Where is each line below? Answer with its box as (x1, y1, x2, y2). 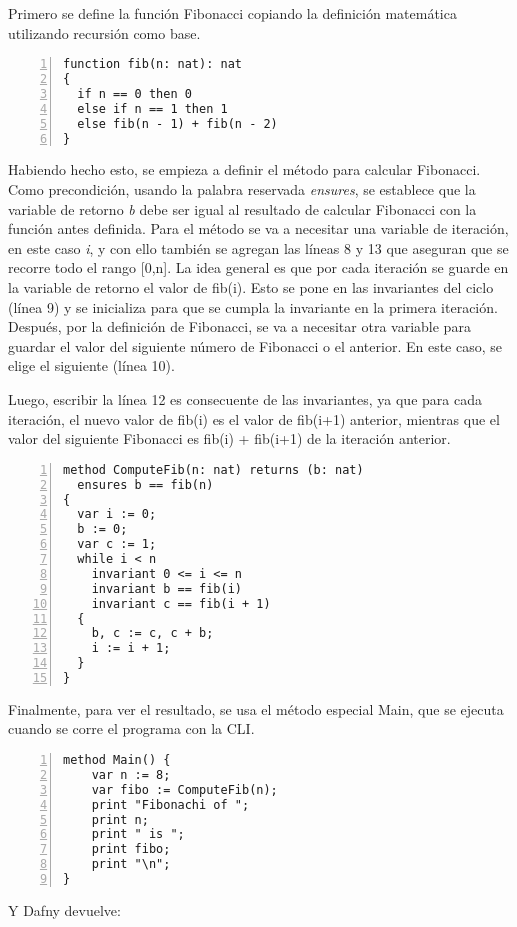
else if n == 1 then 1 (77, 101, 228, 116)
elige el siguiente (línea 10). (8, 355, 175, 376)
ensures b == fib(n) (77, 477, 214, 492)
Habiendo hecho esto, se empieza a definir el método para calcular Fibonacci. (8, 159, 481, 180)
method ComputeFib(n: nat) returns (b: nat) (63, 462, 364, 477)
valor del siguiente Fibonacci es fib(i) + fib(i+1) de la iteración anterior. (8, 428, 451, 449)
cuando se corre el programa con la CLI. (8, 718, 255, 739)
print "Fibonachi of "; (91, 797, 250, 812)
